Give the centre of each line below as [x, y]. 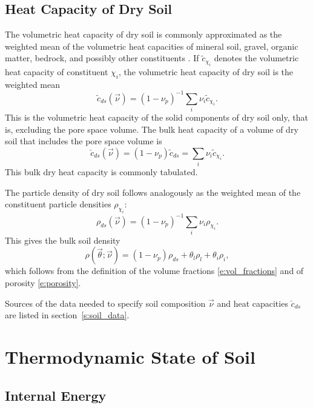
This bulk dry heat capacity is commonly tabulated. [101, 172]
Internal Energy [56, 395]
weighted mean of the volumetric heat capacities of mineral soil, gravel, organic [152, 46]
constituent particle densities [58, 204]
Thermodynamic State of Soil [130, 357]
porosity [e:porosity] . [43, 283]
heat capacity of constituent [57, 71]
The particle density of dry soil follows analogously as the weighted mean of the [153, 192]
